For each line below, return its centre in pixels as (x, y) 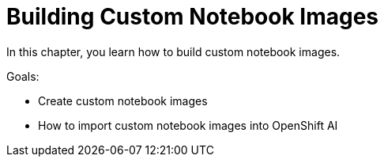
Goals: (23, 76)
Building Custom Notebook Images (193, 17)
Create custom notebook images (123, 100)
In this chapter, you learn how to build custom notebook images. (173, 51)
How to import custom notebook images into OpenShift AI (188, 125)
